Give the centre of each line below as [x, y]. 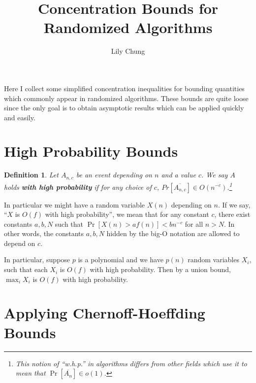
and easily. [20, 117]
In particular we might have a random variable [74, 204]
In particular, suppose [37, 260]
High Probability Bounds [91, 151]
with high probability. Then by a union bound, [160, 269]
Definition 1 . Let [31, 175]
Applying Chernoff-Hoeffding [105, 313]
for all [194, 224]
